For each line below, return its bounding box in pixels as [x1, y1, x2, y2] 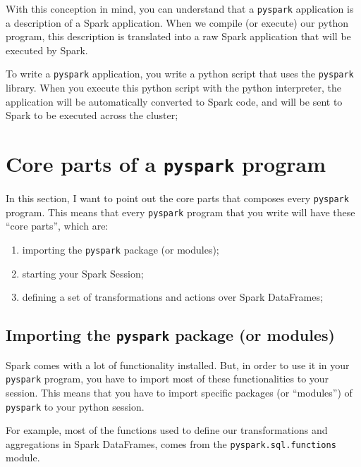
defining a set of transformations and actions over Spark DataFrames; [22, 289, 323, 304]
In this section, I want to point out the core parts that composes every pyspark [6, 191, 349, 206]
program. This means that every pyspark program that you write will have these [6, 204, 355, 219]
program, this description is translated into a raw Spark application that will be [6, 29, 351, 44]
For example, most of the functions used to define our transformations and [6, 423, 328, 437]
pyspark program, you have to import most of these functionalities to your [6, 371, 329, 386]
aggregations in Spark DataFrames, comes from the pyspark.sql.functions [6, 436, 336, 451]
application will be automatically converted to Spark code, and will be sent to [6, 94, 343, 108]
